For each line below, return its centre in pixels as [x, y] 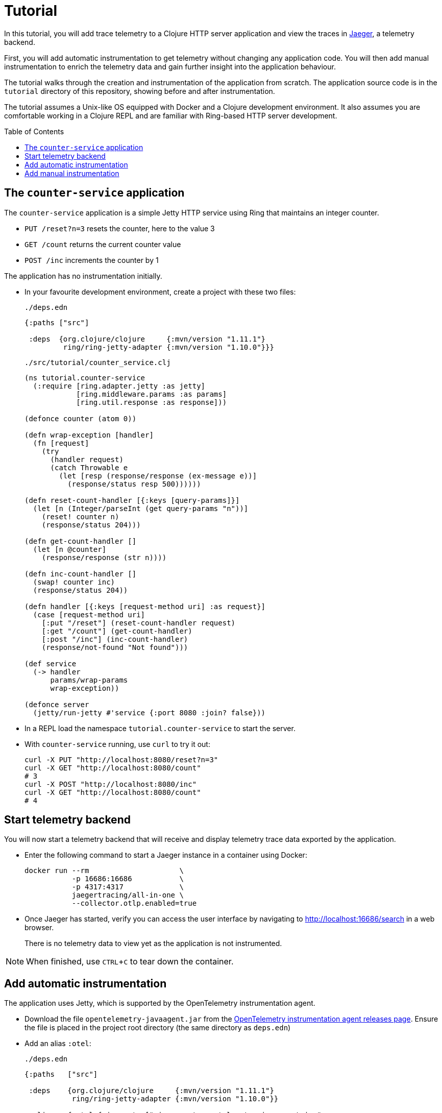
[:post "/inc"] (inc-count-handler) [115, 639]
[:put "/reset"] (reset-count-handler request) [139, 623]
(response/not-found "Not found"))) [115, 647]
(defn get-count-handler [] [81, 541]
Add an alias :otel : [58, 1044]
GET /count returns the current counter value [103, 244]
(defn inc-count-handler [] [81, 574]
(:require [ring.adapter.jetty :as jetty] [119, 386]
